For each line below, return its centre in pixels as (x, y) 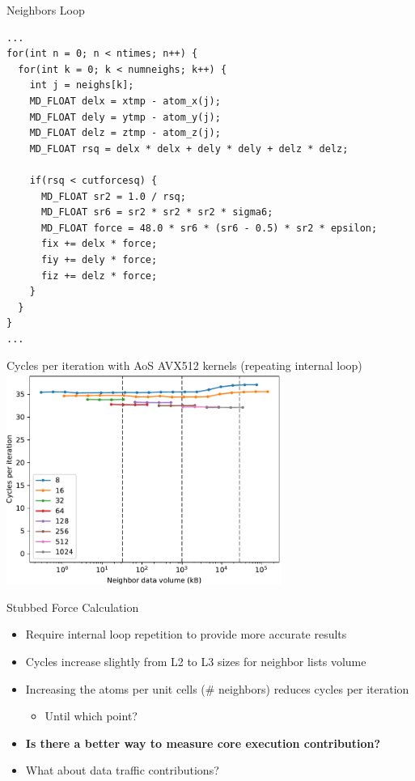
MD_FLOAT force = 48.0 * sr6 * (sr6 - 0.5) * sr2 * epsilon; (209, 228)
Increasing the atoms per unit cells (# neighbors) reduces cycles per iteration (217, 688)
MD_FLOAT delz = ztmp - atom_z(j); (125, 133)
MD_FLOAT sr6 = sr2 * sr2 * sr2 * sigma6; (157, 212)
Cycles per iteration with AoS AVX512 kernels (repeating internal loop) (184, 365)
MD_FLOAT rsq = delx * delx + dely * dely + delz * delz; (189, 149)
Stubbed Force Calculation (73, 607)
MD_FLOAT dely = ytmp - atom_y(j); (125, 117)
